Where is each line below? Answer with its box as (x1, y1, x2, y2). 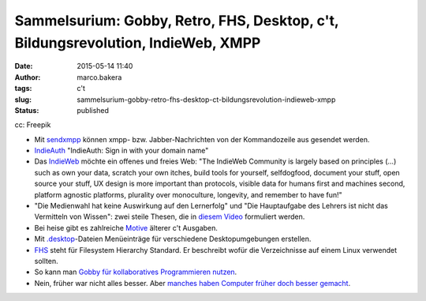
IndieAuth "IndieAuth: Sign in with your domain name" (34, 146, 209, 156)
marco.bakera (77, 72, 122, 82)
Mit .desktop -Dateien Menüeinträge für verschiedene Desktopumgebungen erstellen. (34, 234, 312, 244)
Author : (14, 72, 41, 82)
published (77, 105, 110, 115)
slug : (14, 95, 32, 104)
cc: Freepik (14, 120, 51, 130)
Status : (14, 105, 39, 115)
